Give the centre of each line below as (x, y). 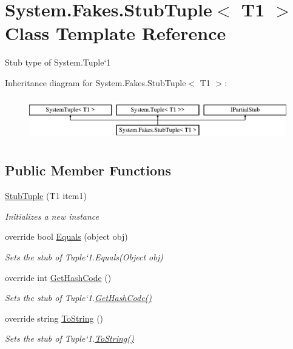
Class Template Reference (116, 33)
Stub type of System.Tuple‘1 (58, 62)
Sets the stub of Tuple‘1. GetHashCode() (79, 298)
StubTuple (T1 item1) (46, 196)
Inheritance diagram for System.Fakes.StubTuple (96, 82)
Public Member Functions (88, 170)
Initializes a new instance (52, 216)
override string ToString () (54, 318)
